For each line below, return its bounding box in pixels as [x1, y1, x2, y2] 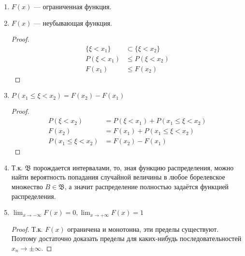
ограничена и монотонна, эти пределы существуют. [67, 224, 219, 234]
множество [11, 181, 43, 191]
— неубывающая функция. [33, 17, 112, 28]
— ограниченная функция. [33, 1, 112, 11]
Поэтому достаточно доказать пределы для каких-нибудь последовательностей [11, 233, 242, 243]
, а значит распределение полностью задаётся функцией [64, 181, 229, 191]
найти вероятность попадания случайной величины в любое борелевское [11, 172, 225, 182]
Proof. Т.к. [11, 224, 43, 234]
